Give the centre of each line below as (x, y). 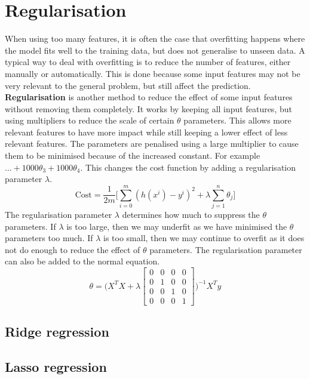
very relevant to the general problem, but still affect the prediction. (128, 85)
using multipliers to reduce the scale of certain (90, 120)
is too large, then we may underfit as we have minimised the (177, 226)
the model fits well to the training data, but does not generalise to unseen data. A (155, 50)
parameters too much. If (49, 238)
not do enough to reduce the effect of (73, 249)
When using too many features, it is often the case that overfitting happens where (155, 38)
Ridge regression (57, 332)
